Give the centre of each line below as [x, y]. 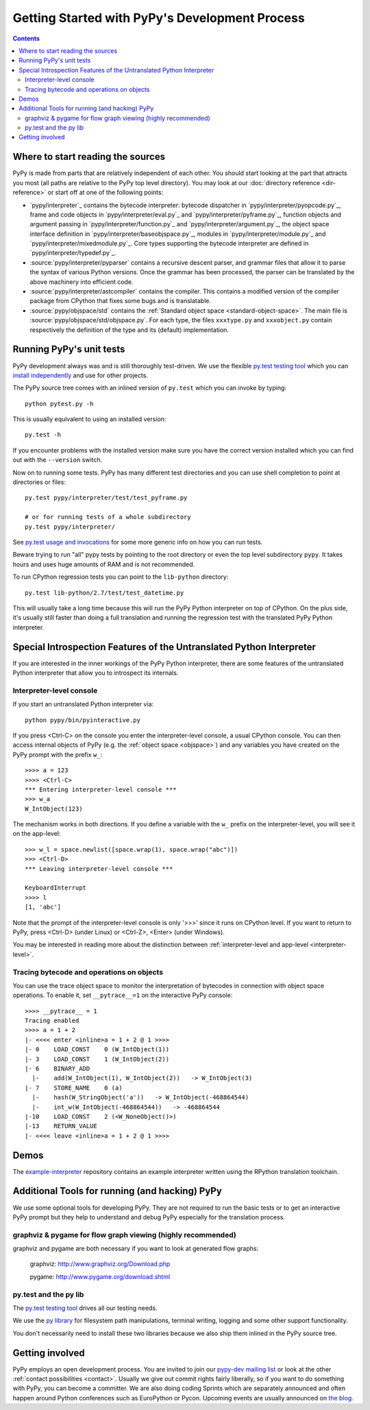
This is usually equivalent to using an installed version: [89, 419]
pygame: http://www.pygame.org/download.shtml [100, 1276]
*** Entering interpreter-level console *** [101, 789]
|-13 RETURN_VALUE [61, 1126]
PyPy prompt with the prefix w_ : [58, 754]
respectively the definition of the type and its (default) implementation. [129, 330]
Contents [26, 38]
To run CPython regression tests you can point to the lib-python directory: [121, 577]
